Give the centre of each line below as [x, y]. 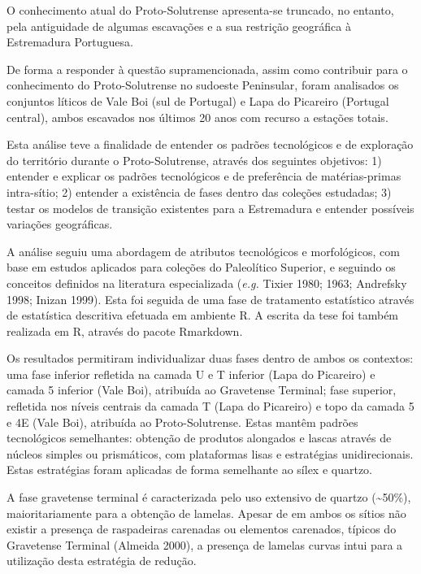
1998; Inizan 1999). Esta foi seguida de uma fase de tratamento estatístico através [210, 299]
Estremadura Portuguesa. [70, 42]
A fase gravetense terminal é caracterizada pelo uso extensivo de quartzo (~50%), [209, 497]
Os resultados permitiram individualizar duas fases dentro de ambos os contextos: [210, 358]
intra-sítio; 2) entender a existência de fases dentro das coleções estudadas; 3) [199, 191]
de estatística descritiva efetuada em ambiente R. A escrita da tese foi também [203, 315]
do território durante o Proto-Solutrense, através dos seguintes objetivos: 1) [194, 160]
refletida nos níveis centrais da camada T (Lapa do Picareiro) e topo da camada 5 [210, 406]
